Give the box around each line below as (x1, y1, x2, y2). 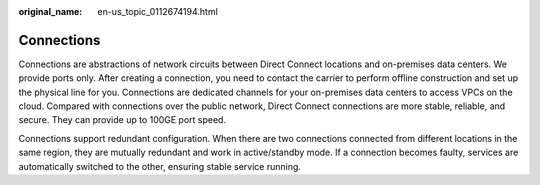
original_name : (18, 6, 83, 17)
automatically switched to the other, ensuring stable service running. (18, 160, 302, 172)
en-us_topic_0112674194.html (97, 6, 219, 17)
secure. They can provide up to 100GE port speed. (18, 114, 227, 126)
